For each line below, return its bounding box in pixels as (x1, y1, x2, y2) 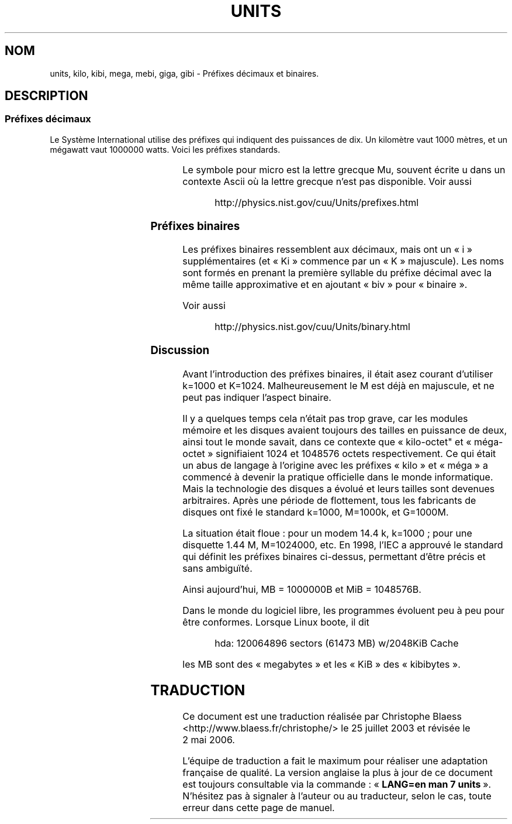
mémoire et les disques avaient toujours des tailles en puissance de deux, (182, 424, 507, 436)
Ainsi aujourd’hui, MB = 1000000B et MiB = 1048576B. (182, 583, 421, 595)
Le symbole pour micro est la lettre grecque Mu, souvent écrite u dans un (182, 163, 506, 176)
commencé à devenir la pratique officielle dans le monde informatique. (182, 471, 493, 483)
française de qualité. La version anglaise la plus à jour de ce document (182, 766, 493, 778)
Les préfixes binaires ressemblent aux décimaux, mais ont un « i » (182, 243, 473, 256)
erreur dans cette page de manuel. (182, 801, 335, 813)
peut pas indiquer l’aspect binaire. (182, 391, 331, 403)
